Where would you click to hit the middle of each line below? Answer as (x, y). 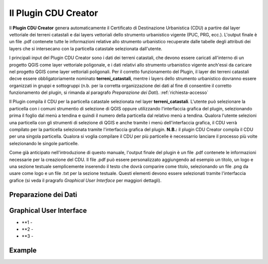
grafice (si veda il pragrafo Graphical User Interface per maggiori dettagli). (85, 180)
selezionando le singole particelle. (44, 143)
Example (23, 250)
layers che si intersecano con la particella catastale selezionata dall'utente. (86, 48)
